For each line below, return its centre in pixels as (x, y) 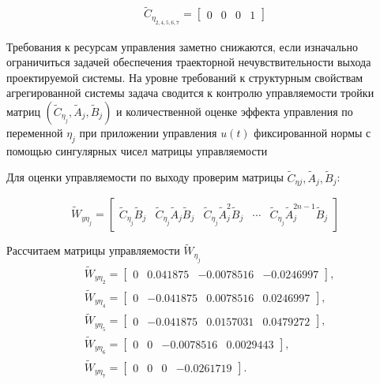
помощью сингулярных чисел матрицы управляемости (137, 150)
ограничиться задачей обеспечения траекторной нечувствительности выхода (189, 62)
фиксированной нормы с (312, 133)
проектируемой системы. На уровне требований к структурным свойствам (185, 77)
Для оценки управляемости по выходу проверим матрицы (145, 177)
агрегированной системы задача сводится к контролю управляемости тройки (190, 93)
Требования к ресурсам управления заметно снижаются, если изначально (182, 46)
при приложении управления (148, 133)
